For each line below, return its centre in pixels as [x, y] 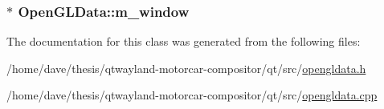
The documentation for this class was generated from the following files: [184, 41]
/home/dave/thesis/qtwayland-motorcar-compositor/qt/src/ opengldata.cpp [192, 95]
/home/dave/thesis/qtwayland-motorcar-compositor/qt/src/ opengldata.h [186, 68]
